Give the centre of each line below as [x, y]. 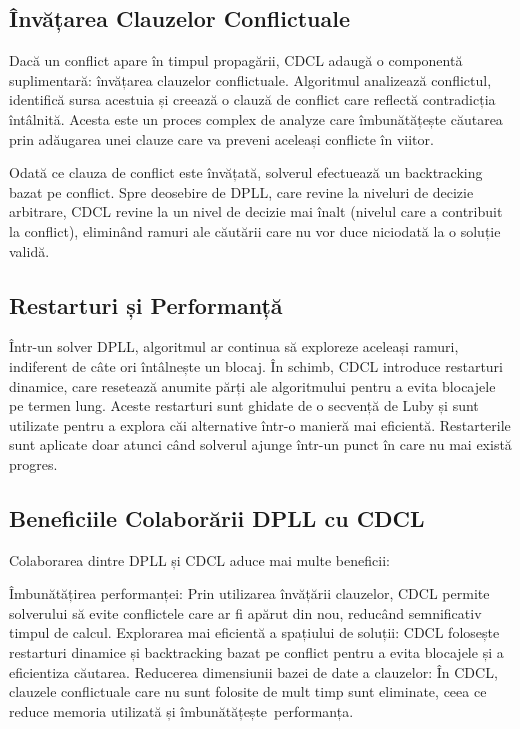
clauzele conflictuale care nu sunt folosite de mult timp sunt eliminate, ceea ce [248, 691]
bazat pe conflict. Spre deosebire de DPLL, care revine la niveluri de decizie [241, 191]
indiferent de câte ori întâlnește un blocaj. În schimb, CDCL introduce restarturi [256, 365]
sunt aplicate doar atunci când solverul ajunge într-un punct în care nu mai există [260, 444]
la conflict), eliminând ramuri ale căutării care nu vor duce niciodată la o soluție [255, 230]
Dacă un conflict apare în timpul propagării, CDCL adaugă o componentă [236, 60]
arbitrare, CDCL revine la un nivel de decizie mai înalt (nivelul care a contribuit [256, 211]
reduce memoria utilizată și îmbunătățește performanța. [181, 710]
